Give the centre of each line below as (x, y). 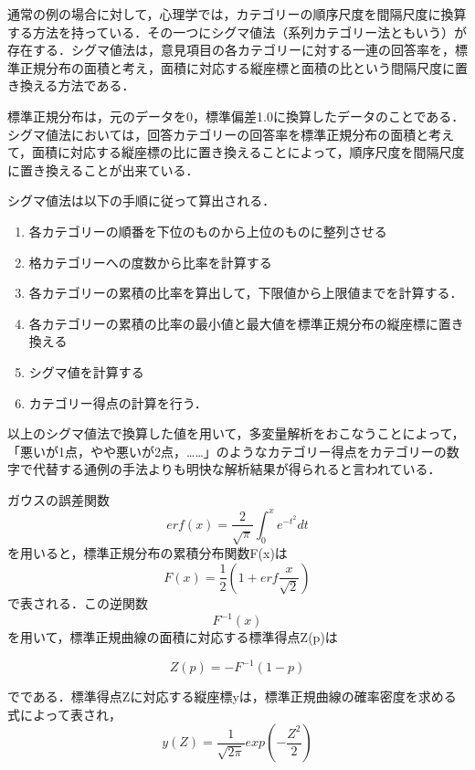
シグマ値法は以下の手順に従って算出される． (142, 200)
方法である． (96, 85)
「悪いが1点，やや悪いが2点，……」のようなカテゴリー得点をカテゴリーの (227, 451)
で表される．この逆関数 (78, 602)
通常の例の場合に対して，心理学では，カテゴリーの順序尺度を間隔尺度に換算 (237, 14)
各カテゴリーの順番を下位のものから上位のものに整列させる (208, 231)
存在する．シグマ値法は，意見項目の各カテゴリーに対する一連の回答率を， (231, 50)
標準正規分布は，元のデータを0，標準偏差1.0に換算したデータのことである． (236, 116)
